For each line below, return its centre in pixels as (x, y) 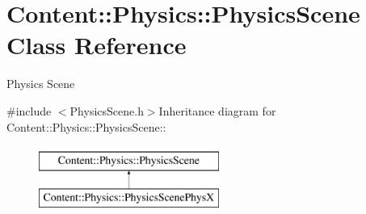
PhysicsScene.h (107, 110)
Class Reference (97, 45)
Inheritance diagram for (217, 110)
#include (29, 110)
